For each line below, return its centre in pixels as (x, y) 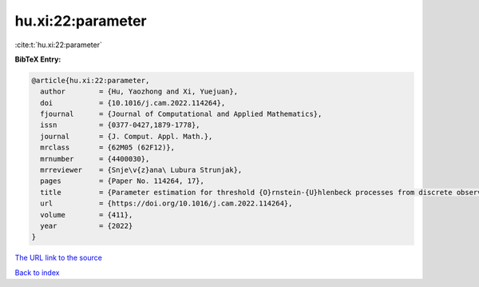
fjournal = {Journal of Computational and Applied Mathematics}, (181, 114)
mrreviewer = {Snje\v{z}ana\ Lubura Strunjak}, (141, 170)
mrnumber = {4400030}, (95, 159)
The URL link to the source (59, 258)
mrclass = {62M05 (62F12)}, (108, 147)
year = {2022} (87, 226)
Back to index (37, 273)
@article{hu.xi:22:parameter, (91, 80)
